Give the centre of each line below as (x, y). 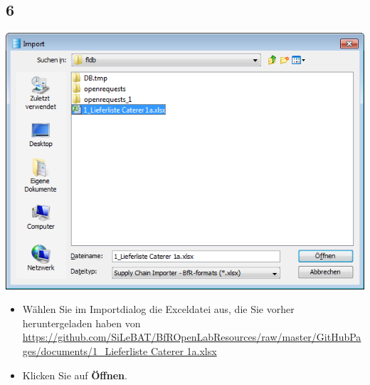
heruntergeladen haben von (81, 323)
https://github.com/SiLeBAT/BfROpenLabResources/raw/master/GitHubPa (192, 337)
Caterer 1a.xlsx (184, 350)
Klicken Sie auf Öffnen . (75, 375)
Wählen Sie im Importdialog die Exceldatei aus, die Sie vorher (158, 309)
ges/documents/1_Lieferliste (85, 350)
